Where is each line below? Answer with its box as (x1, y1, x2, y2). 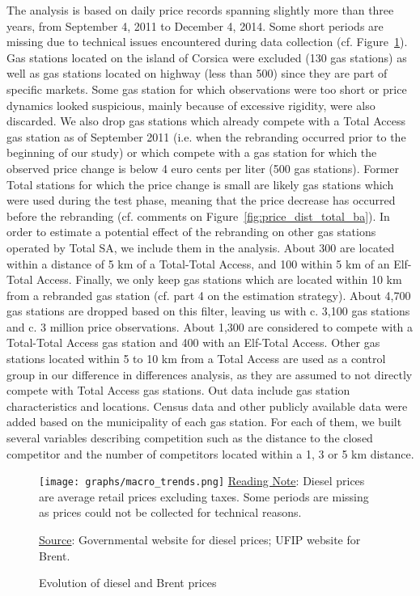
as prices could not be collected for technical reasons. (39, 504, 302, 521)
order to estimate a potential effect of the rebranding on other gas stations (6, 223, 376, 240)
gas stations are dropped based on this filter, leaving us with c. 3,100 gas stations (6, 302, 410, 319)
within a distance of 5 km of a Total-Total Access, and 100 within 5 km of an (6, 255, 390, 272)
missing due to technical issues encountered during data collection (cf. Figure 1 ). (6, 33, 408, 50)
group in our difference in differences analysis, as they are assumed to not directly (6, 366, 413, 383)
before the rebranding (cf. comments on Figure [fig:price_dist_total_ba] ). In (6, 207, 390, 224)
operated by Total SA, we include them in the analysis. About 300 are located (6, 239, 395, 256)
